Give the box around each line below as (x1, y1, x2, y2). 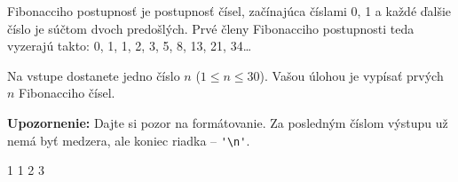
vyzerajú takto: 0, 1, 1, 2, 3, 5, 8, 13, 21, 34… (7, 36, 252, 55)
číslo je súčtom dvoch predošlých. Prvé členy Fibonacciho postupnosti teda (7, 19, 415, 37)
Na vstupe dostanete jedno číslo (7, 66, 180, 84)
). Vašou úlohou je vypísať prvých (259, 66, 444, 84)
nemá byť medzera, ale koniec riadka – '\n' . (7, 131, 250, 149)
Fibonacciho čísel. (19, 83, 115, 102)
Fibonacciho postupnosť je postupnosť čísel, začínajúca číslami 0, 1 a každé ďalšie (7, 2, 452, 20)
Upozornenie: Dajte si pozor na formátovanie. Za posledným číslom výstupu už (7, 113, 448, 131)
